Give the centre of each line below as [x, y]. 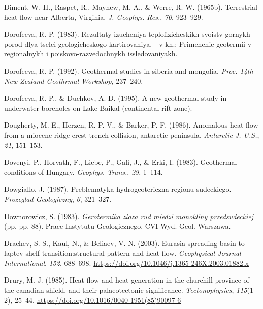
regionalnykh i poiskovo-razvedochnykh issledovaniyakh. [91, 54]
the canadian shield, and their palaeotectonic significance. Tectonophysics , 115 [126, 290]
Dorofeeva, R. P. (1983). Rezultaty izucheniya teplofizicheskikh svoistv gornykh [127, 34]
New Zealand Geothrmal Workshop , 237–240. [74, 81]
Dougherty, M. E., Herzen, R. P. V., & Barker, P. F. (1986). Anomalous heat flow [131, 125]
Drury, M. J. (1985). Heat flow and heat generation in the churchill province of [127, 280]
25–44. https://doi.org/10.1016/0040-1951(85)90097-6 [98, 300]
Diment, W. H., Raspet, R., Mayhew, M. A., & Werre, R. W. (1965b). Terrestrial [131, 7]
